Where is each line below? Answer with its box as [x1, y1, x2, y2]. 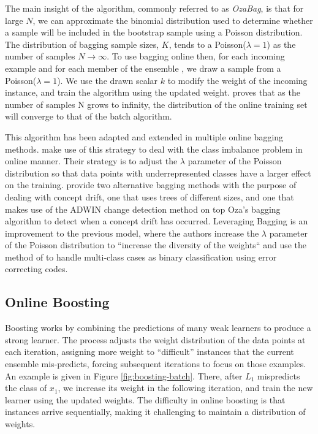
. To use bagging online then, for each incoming [107, 50, 285, 63]
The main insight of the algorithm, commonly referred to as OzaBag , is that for [5, 2, 304, 14]
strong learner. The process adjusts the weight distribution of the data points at [5, 333, 306, 346]
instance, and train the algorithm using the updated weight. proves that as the [5, 86, 300, 99]
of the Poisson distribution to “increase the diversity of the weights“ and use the [5, 238, 307, 251]
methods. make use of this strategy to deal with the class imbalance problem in [5, 142, 303, 155]
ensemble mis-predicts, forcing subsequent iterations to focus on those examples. [5, 357, 306, 370]
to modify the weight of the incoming [167, 74, 308, 86]
